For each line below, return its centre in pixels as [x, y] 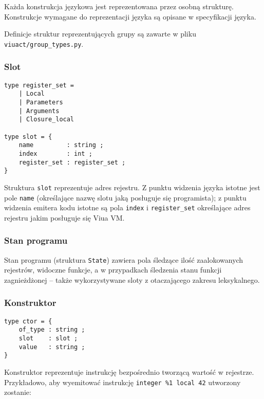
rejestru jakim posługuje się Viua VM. [64, 217]
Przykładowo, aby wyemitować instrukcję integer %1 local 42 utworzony [122, 382]
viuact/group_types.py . [44, 43]
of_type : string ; [52, 330]
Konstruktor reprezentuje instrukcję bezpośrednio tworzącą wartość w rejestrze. [129, 372]
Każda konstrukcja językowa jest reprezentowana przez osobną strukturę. [119, 6]
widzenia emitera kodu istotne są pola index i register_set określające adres [127, 207]
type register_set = [39, 85]
